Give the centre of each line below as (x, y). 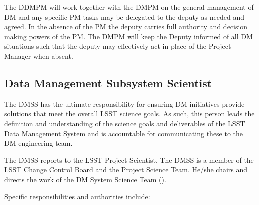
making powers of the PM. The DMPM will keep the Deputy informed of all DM (128, 36)
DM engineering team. (38, 143)
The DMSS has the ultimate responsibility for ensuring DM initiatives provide (124, 104)
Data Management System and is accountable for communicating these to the (124, 133)
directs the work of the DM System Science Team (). (85, 179)
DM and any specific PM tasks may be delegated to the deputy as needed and (124, 16)
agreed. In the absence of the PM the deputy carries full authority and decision (126, 26)
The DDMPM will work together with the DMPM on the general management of (129, 7)
